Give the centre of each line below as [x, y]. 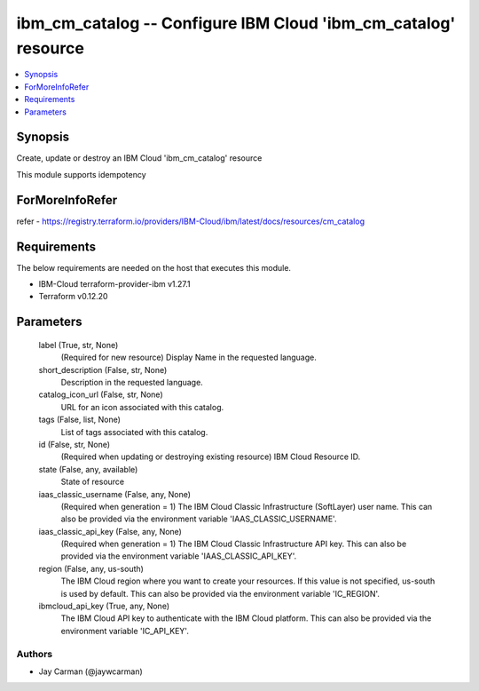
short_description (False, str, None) [103, 369]
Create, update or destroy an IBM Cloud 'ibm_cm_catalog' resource [139, 158]
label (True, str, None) [79, 345]
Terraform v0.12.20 [73, 297]
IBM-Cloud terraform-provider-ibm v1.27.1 [114, 284]
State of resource [93, 482]
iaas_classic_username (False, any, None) [114, 494]
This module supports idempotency [81, 174]
